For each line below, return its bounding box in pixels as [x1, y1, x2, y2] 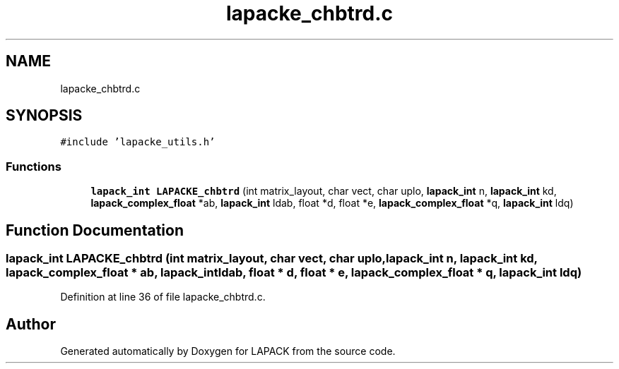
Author [6, 315, 56, 333]
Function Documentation [6, 221, 184, 239]
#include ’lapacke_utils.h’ [60, 136, 216, 148]
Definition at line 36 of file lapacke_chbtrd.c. [60, 291, 266, 303]
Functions [6, 159, 61, 174]
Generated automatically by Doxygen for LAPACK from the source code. [60, 345, 396, 358]
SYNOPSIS [6, 107, 83, 125]
